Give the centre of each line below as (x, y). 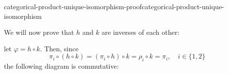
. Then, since (59, 48)
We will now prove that (39, 32)
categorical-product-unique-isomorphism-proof (73, 6)
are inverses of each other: (140, 32)
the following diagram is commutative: (61, 66)
